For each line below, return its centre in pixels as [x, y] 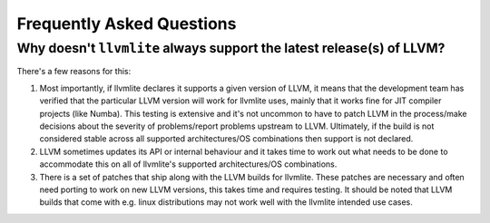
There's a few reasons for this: [74, 72]
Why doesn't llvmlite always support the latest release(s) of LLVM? [231, 48]
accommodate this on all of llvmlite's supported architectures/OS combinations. [188, 164]
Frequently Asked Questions [127, 24]
